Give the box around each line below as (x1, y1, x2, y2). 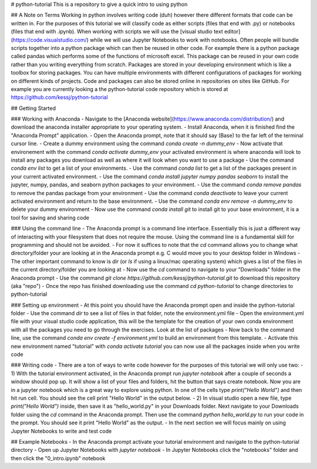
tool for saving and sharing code (11, 214, 89, 221)
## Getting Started (11, 105, 56, 112)
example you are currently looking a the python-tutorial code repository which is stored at (11, 85, 228, 92)
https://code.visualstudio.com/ (12, 36, 87, 43)
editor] (224, 28, 241, 35)
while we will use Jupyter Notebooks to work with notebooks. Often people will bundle (90, 36, 299, 43)
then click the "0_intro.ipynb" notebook (11, 454, 106, 461)
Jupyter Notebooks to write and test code (11, 427, 112, 434)
